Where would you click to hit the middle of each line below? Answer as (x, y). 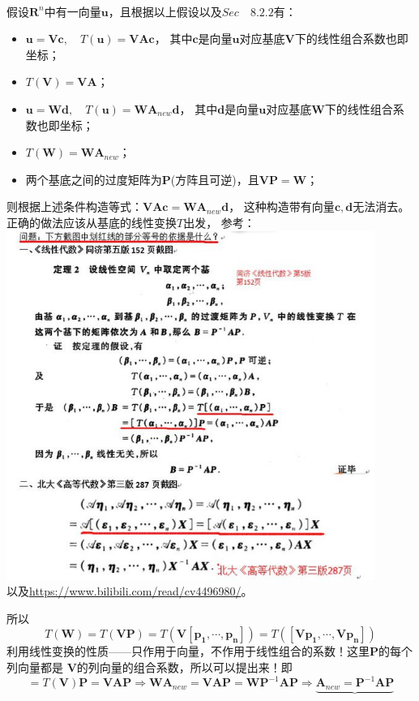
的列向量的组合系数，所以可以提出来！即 (184, 667)
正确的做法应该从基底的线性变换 (92, 222)
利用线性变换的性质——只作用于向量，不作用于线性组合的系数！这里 (188, 651)
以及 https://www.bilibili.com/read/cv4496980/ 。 (130, 591)
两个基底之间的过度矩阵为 (94, 179)
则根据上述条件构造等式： (75, 206)
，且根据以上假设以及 (165, 11)
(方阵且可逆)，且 (215, 179)
